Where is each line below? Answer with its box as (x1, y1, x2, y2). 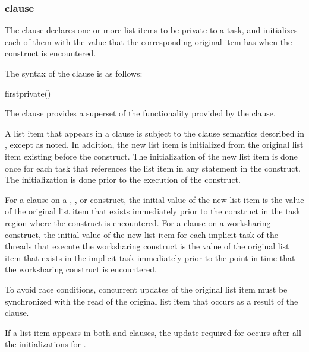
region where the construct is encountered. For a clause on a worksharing (5, 216, 271, 229)
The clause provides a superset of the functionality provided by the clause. (5, 107, 276, 119)
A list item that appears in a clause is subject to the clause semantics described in (5, 126, 304, 139)
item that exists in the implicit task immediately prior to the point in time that (5, 251, 295, 264)
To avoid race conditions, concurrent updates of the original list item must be (5, 283, 288, 295)
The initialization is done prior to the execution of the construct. (5, 173, 241, 186)
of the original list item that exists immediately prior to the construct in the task (5, 205, 301, 217)
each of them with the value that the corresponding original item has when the (5, 35, 292, 47)
